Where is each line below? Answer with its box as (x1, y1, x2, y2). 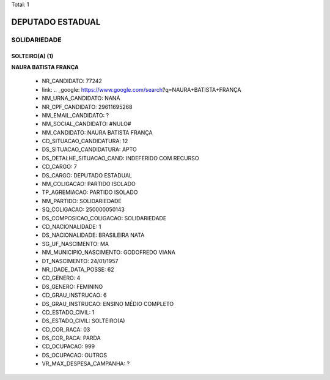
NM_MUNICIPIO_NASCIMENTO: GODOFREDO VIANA (42, 248, 175, 256)
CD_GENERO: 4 (42, 274, 81, 281)
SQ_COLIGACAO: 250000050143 (42, 206, 125, 214)
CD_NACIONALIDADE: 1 (42, 223, 101, 230)
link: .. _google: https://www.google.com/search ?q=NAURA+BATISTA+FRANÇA (42, 86, 241, 93)
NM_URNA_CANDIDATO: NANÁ (42, 95, 120, 102)
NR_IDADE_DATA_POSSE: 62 (42, 266, 114, 273)
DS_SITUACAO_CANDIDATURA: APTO (42, 146, 137, 153)
